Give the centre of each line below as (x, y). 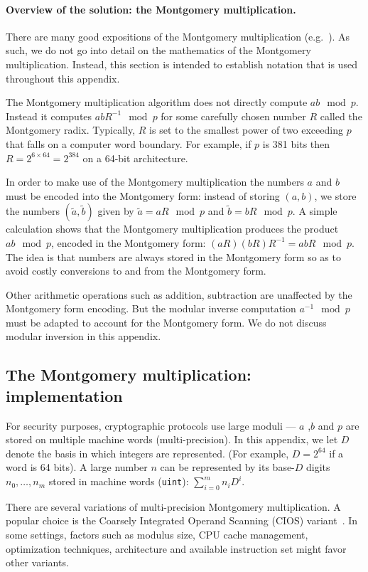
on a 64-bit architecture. (135, 158)
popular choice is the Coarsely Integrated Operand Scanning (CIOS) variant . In (182, 520)
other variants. (37, 562)
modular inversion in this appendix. (83, 336)
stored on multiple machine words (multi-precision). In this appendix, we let (172, 439)
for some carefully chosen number (233, 116)
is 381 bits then (296, 143)
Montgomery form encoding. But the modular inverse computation (151, 308)
